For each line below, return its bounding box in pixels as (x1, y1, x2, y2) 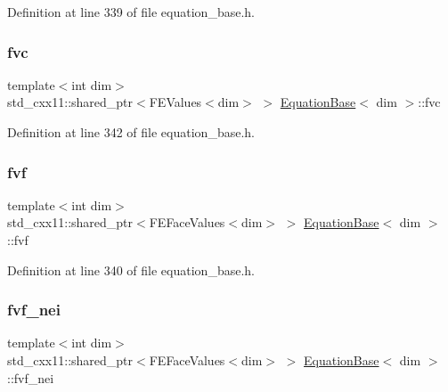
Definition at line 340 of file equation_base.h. (7, 260, 255, 279)
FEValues (149, 93, 202, 111)
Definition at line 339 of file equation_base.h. (7, 3, 255, 20)
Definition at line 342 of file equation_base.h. (7, 123, 255, 141)
